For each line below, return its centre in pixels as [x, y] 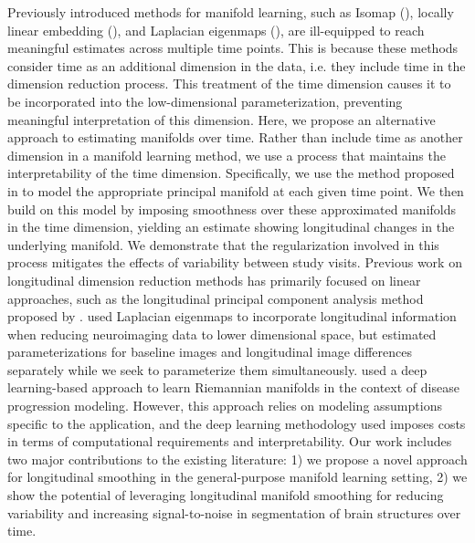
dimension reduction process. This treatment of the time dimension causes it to [229, 84]
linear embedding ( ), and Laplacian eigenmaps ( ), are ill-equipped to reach [216, 30]
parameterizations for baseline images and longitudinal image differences [210, 352]
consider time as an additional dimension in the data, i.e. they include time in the [237, 65]
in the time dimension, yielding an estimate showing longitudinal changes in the [231, 227]
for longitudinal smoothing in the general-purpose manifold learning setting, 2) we [237, 477]
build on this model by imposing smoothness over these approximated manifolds [232, 209]
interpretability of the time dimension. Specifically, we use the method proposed [231, 173]
